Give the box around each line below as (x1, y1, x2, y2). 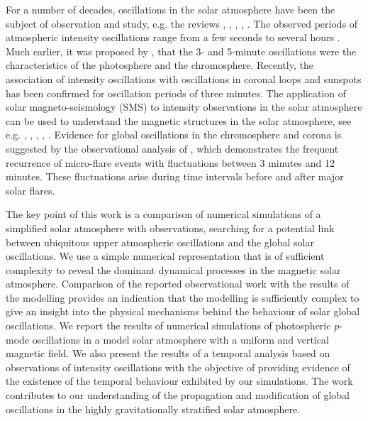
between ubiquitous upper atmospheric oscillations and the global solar (6, 234, 314, 249)
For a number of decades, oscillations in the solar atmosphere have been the (6, 2, 335, 16)
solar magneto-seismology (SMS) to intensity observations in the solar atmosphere (6, 99, 362, 114)
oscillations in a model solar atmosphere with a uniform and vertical (32, 332, 329, 346)
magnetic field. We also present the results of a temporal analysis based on (6, 346, 330, 361)
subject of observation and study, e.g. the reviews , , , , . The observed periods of (6, 16, 358, 31)
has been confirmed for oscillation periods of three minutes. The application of (6, 85, 346, 100)
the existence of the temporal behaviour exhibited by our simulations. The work (6, 373, 353, 388)
